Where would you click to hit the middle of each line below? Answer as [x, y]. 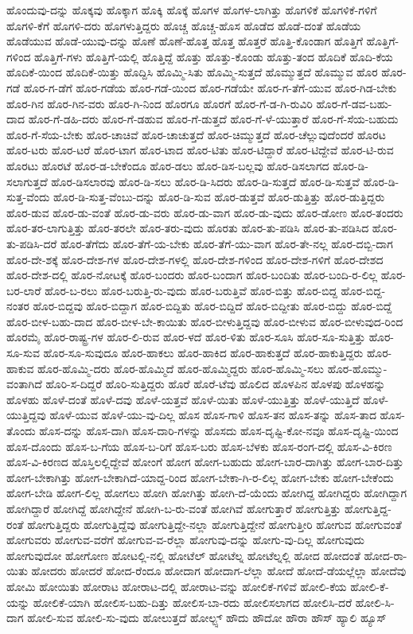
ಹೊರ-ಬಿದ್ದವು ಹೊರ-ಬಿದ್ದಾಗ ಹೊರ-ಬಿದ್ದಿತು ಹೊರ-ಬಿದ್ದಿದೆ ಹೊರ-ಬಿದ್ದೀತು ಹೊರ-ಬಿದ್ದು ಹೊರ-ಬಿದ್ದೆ [212, 306]
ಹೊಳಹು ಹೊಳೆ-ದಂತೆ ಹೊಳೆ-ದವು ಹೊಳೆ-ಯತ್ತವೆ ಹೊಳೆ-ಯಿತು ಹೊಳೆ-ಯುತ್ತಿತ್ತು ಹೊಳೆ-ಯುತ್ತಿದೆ [183, 399]
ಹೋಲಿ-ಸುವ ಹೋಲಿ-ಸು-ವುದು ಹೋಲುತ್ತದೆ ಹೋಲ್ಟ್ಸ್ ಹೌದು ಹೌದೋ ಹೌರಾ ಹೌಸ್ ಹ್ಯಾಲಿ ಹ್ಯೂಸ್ [207, 618]
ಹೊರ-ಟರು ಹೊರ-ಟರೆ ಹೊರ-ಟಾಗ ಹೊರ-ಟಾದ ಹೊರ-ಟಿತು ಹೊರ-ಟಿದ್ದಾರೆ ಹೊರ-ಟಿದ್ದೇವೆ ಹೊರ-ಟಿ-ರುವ [200, 150]
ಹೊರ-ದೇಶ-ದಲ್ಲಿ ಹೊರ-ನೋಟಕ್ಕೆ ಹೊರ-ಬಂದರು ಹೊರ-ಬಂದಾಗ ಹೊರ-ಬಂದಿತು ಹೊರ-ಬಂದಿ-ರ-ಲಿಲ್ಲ [192, 275]
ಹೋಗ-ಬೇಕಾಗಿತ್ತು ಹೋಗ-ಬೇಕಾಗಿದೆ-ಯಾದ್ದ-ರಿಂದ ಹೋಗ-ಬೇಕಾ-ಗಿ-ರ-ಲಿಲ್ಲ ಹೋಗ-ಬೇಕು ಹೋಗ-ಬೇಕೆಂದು [200, 477]
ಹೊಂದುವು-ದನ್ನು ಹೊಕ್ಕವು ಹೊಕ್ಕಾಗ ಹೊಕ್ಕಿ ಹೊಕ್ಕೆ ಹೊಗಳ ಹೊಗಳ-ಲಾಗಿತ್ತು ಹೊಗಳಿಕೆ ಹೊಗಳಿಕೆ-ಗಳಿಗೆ [192, 10]
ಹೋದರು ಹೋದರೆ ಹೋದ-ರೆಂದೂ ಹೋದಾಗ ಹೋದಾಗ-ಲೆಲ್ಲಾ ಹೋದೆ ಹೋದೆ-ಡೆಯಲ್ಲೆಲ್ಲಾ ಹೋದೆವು [219, 571]
